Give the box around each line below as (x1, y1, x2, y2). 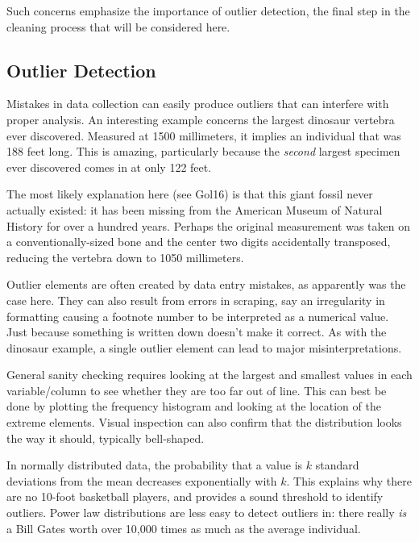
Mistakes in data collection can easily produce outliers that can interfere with (6, 95, 389, 112)
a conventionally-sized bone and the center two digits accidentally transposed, (6, 233, 391, 250)
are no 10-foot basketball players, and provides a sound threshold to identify (6, 488, 384, 505)
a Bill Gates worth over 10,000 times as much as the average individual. (6, 519, 361, 536)
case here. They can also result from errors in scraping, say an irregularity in (6, 291, 385, 308)
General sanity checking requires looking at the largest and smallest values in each (6, 366, 413, 383)
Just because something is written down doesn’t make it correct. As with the (6, 323, 387, 340)
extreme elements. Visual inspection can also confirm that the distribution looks (6, 414, 402, 431)
